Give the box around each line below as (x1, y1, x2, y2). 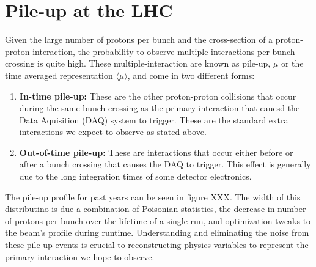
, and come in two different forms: (127, 68, 255, 81)
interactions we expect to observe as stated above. (19, 125, 207, 138)
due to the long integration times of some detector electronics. (19, 170, 252, 183)
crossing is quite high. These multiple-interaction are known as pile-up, (5, 57, 271, 70)
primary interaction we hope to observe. (5, 250, 155, 263)
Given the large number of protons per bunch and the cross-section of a (5, 33, 273, 46)
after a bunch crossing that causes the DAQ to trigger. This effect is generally (19, 158, 311, 170)
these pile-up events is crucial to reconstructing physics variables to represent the (5, 238, 309, 251)
